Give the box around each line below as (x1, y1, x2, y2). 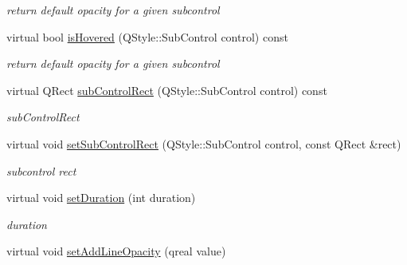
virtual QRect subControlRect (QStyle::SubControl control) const (6, 81, 327, 98)
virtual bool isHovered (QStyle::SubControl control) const (6, 28, 288, 45)
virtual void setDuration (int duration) (6, 189, 196, 206)
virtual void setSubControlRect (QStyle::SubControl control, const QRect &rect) (6, 135, 401, 152)
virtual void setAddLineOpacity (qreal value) (6, 243, 226, 259)
